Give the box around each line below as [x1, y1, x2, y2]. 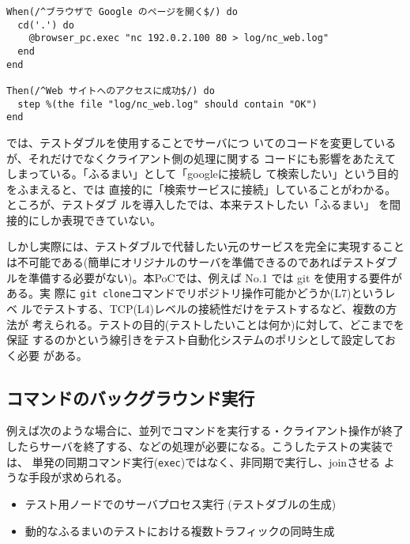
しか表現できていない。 [39, 211, 161, 228]
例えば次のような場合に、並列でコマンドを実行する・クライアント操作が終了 [6, 422, 404, 439]
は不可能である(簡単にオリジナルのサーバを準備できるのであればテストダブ [6, 254, 397, 270]
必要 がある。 [17, 346, 88, 363]
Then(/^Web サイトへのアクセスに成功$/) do [6, 85, 215, 96]
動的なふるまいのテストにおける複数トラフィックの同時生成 [24, 522, 335, 538]
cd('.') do [17, 19, 74, 31]
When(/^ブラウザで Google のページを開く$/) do [6, 6, 238, 17]
